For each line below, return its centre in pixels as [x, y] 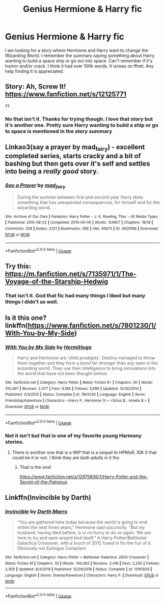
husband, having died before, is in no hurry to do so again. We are [84, 533]
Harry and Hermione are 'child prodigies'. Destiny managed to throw [86, 358]
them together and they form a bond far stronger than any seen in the [87, 363]
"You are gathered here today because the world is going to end [82, 522]
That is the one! [35, 467]
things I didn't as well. [32, 302]
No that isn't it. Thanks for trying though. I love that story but [79, 119]
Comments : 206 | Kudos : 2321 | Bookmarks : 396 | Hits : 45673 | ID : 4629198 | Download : [82, 229]
